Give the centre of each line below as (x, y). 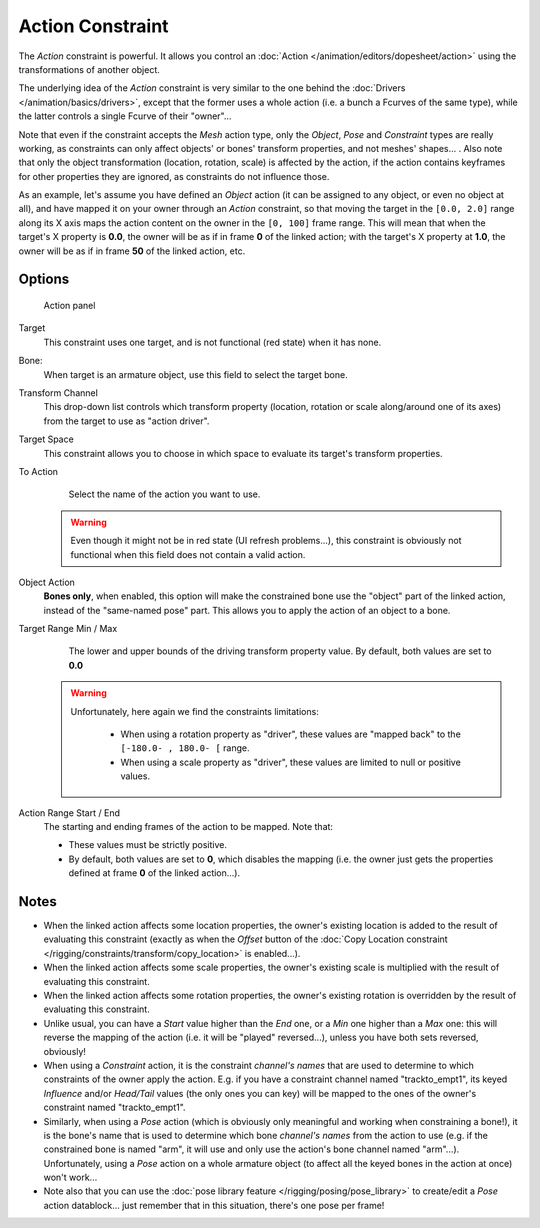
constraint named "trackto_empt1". (114, 1107)
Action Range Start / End (69, 812)
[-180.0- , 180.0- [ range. (185, 748)
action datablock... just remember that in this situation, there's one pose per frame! (214, 1205)
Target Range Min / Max (68, 629)
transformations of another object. (89, 69)
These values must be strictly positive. (148, 845)
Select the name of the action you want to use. (164, 494)
